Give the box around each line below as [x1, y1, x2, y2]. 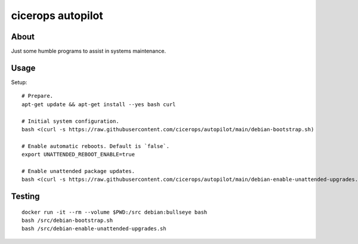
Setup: [11, 78, 27, 86]
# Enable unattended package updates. [21, 168, 135, 174]
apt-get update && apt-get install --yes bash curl [21, 101, 176, 107]
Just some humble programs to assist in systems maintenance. [11, 48, 166, 55]
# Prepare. [21, 92, 54, 100]
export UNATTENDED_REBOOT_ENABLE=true [21, 151, 135, 158]
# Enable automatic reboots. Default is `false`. [21, 143, 170, 149]
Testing [11, 192, 40, 202]
